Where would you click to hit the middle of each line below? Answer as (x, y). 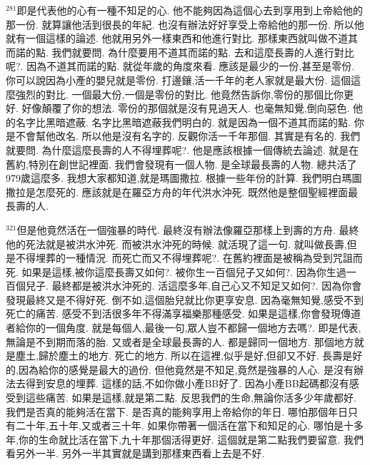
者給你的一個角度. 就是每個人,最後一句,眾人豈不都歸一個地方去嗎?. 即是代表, (184, 328)
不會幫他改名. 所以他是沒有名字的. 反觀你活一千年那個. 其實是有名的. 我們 (188, 136)
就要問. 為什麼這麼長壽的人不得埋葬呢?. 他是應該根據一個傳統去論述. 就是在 (182, 149)
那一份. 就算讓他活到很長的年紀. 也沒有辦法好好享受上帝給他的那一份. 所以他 (185, 24)
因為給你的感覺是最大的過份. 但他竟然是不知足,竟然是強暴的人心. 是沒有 (186, 369)
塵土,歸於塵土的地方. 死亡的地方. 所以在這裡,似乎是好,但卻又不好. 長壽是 (184, 356)
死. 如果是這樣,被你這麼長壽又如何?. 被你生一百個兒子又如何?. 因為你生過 (176, 271)
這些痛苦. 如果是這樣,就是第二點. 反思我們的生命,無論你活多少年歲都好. (191, 398)
